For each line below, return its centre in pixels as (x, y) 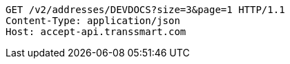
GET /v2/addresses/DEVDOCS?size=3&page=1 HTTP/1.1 (145, 10)
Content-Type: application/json (93, 21)
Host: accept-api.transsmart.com (96, 32)
